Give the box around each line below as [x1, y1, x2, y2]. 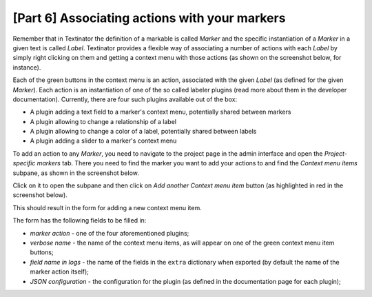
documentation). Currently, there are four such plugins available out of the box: [12, 95, 238, 103]
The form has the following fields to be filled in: [12, 216, 147, 225]
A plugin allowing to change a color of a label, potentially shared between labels [30, 127, 257, 136]
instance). [12, 63, 41, 72]
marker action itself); [30, 267, 90, 276]
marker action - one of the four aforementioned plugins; [30, 229, 189, 237]
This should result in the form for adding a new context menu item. [12, 203, 203, 212]
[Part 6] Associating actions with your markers [12, 10, 286, 25]
